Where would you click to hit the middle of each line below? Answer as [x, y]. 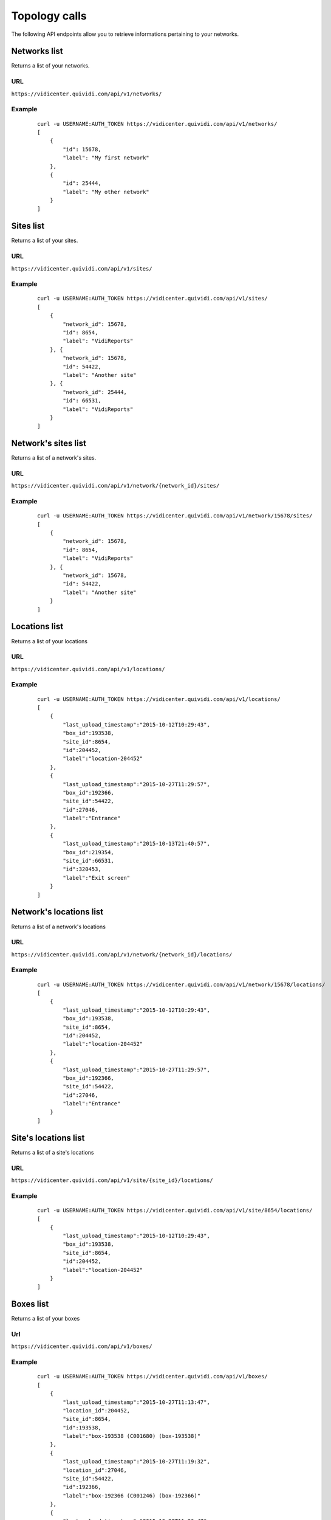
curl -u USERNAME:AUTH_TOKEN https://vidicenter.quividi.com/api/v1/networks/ [157, 124]
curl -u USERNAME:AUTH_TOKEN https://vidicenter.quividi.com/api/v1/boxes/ [152, 1377]
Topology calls [49, 16]
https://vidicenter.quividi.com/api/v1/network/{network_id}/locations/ [122, 954]
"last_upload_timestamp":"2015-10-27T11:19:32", [137, 1462]
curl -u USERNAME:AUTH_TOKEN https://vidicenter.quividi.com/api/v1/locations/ [159, 699]
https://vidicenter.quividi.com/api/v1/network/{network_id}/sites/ [115, 486]
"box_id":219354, [89, 852]
